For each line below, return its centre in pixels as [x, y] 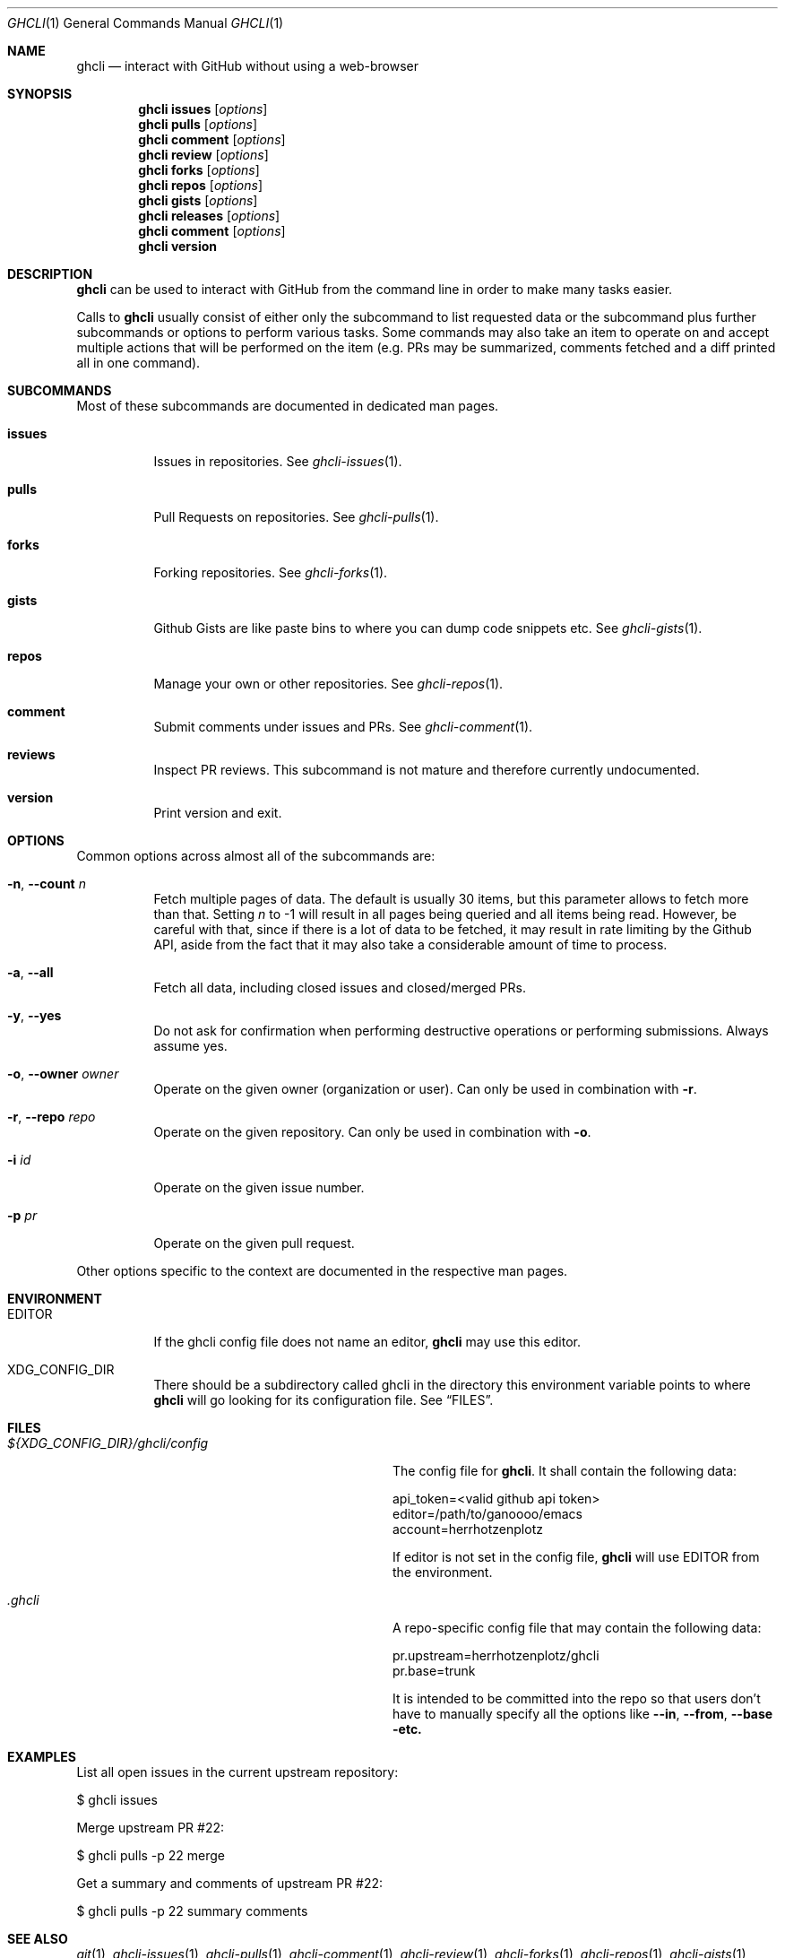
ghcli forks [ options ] [199, 170]
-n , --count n [47, 884]
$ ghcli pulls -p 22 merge [151, 1855]
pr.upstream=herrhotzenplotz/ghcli [496, 1655]
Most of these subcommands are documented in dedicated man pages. [288, 406]
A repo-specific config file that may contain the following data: [577, 1628]
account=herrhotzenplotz [468, 1529]
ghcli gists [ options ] [198, 200]
